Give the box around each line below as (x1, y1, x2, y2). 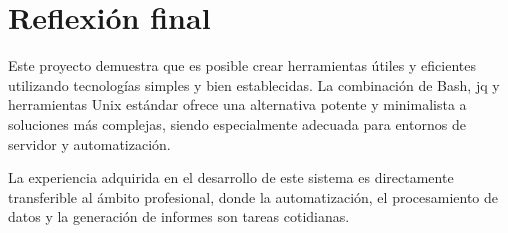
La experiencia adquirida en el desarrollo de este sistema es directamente (8, 167, 454, 188)
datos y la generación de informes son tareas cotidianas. (8, 206, 350, 227)
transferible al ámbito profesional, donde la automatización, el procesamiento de (8, 186, 499, 207)
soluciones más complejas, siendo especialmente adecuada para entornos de (8, 113, 466, 134)
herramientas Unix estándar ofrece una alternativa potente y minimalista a (8, 94, 467, 115)
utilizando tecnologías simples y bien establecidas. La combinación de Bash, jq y (8, 74, 500, 95)
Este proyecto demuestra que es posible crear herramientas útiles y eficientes (8, 55, 476, 76)
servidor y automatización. (8, 133, 171, 154)
